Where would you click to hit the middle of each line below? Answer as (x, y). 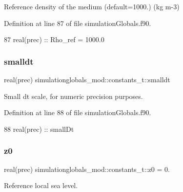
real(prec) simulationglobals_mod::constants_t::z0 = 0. (87, 169)
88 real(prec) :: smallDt (39, 129)
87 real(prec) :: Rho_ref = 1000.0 (54, 39)
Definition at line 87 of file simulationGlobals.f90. (78, 23)
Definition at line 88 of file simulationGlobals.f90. (78, 112)
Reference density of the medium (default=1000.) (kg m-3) (92, 6)
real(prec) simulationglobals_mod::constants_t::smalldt (87, 79)
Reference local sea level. (41, 185)
